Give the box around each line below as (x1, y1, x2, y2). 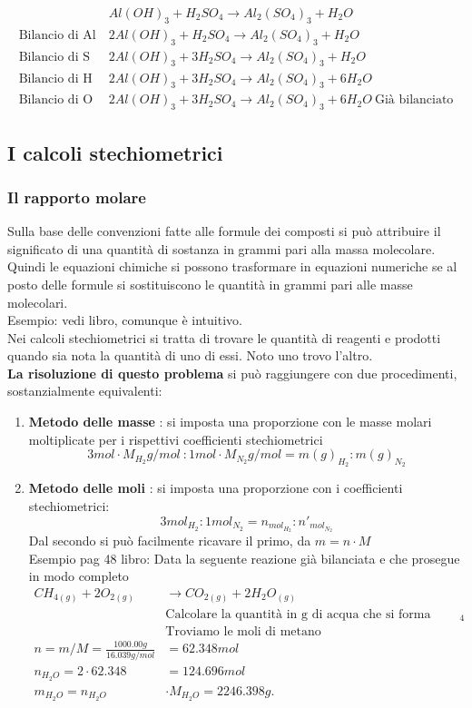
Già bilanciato (374, 93, 454, 107)
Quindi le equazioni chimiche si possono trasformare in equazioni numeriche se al (7, 257, 457, 276)
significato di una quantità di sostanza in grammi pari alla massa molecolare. (7, 239, 436, 258)
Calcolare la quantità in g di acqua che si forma (165, 607, 431, 621)
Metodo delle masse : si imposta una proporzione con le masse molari (28, 412, 432, 431)
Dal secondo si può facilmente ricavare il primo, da (28, 531, 311, 550)
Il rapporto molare (7, 185, 146, 208)
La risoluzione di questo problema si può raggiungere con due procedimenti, (7, 363, 457, 382)
